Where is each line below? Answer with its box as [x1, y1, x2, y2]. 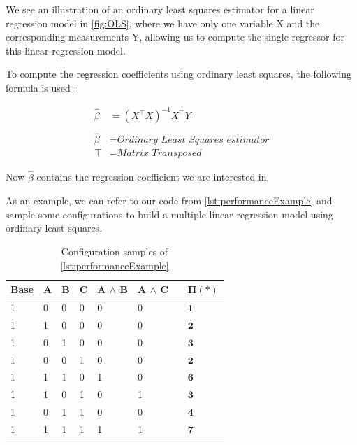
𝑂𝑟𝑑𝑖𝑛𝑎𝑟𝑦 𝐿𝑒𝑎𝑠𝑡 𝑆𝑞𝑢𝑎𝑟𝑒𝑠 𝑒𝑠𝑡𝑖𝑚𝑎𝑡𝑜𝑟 [117, 135, 270, 146]
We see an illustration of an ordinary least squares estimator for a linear [6, 2, 314, 16]
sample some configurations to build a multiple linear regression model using [6, 206, 333, 221]
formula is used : [6, 80, 77, 94]
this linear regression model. [6, 43, 126, 57]
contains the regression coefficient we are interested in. [36, 169, 270, 184]
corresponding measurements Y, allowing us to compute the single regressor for [6, 29, 344, 44]
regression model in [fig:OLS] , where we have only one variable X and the [6, 15, 320, 30]
